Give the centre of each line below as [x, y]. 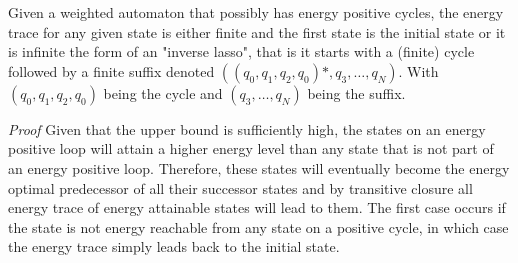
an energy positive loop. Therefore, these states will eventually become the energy [259, 167]
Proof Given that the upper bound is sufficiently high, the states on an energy [247, 128]
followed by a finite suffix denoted [111, 70]
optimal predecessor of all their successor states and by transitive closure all [240, 187]
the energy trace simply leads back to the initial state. [174, 246]
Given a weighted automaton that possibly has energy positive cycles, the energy [256, 12]
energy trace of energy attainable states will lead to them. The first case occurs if [257, 207]
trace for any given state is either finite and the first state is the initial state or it [257, 31]
